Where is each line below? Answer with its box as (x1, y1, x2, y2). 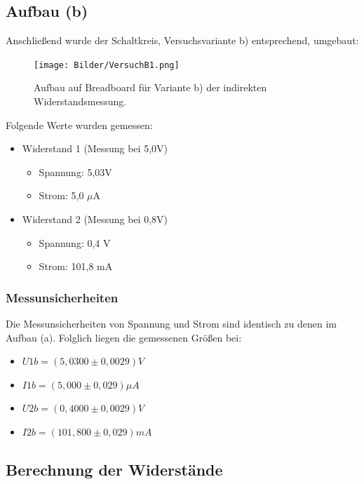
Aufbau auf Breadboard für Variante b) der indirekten (34, 80, 267, 95)
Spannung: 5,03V (39, 164, 112, 179)
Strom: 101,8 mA (39, 259, 113, 274)
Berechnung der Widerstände (6, 458, 223, 480)
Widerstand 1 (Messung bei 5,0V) (22, 141, 168, 156)
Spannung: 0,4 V (39, 235, 111, 250)
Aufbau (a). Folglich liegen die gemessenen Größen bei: (6, 330, 242, 344)
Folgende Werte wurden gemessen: (6, 117, 153, 132)
